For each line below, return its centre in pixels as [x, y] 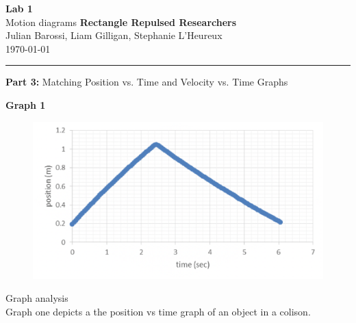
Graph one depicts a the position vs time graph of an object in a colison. [158, 311]
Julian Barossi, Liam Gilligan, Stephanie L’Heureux [114, 35]
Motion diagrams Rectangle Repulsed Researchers [121, 22]
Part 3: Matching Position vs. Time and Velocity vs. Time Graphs [147, 82]
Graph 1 [26, 104]
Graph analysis [37, 298]
